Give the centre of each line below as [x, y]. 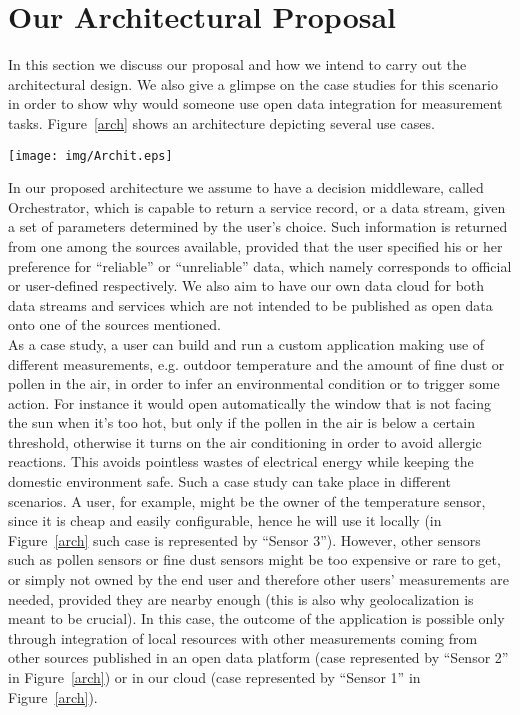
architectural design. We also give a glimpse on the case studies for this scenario [253, 83]
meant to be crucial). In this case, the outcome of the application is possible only [256, 618]
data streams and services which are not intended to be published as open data [250, 304]
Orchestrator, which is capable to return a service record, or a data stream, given [257, 206]
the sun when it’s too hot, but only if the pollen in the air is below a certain [241, 422]
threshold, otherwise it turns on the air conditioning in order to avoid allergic [245, 441]
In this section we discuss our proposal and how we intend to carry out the [237, 64]
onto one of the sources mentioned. [114, 324]
